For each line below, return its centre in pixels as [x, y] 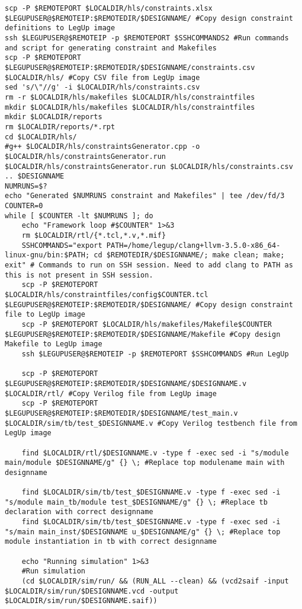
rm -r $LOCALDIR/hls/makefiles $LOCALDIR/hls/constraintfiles [130, 97]
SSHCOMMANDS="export [62, 245]
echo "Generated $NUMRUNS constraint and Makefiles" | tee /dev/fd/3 [145, 196]
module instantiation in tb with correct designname [111, 542]
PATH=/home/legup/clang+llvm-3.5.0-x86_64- [193, 245]
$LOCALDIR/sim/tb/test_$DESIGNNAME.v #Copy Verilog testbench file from [151, 423]
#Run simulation [54, 571]
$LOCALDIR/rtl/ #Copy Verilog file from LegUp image [111, 393]
